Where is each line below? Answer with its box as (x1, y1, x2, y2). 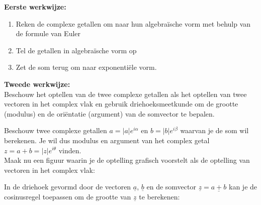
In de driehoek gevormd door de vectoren (4, 181, 131, 192)
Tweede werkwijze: (4, 78, 70, 89)
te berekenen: (139, 191, 180, 201)
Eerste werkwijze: (4, 2, 66, 12)
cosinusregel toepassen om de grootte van (4, 191, 131, 201)
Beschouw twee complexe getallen (4, 125, 107, 136)
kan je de (229, 181, 257, 192)
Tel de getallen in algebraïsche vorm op (16, 45, 137, 55)
